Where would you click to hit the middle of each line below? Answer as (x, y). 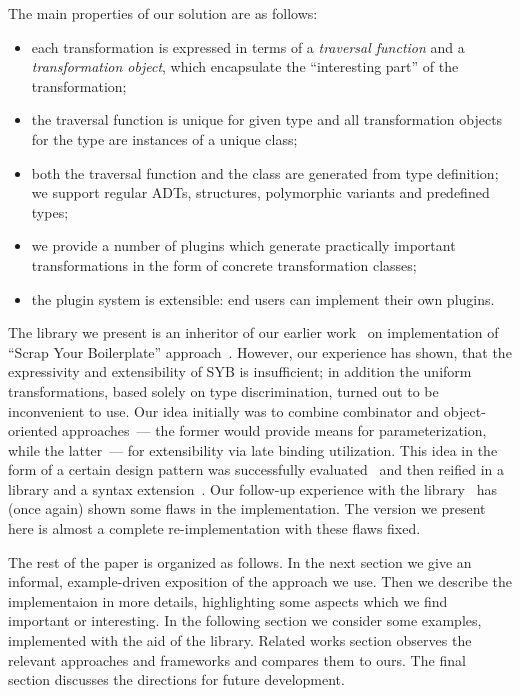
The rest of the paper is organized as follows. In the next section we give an (240, 561)
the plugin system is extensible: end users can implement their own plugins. (263, 298)
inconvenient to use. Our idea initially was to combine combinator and (224, 410)
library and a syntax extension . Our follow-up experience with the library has (252, 488)
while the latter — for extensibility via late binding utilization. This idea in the (253, 449)
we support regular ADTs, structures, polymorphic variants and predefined (260, 192)
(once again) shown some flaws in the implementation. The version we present (247, 508)
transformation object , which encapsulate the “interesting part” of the (245, 66)
